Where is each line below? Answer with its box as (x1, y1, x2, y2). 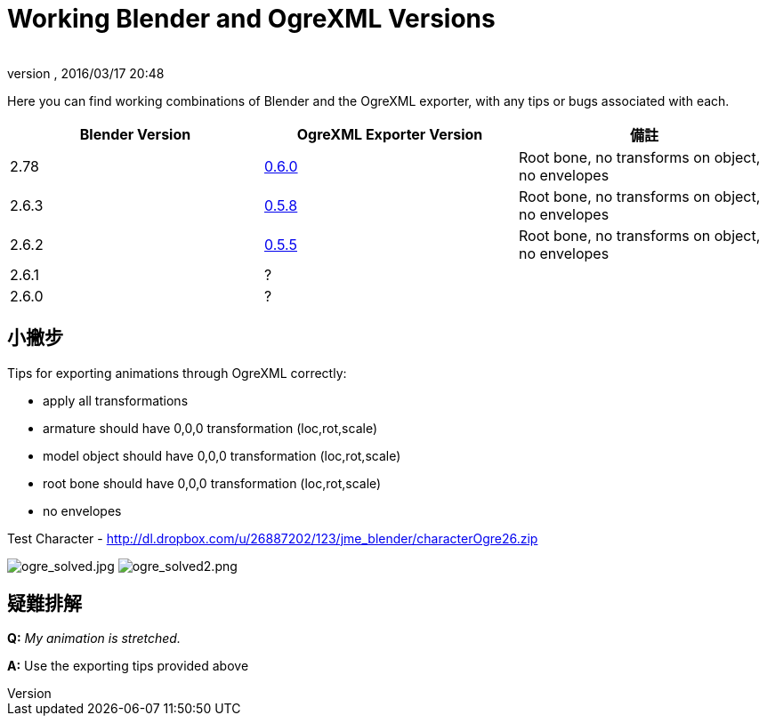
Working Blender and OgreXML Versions (7, 4, 496, 34)
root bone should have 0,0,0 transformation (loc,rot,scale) (43, 475, 382, 491)
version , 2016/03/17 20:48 (7, 65, 165, 81)
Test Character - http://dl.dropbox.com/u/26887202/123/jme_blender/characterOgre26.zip (7, 530, 538, 546)
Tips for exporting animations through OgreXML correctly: (7, 365, 347, 381)
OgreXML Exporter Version (296, 125, 483, 143)
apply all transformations (43, 392, 189, 408)
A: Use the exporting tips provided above (7, 658, 249, 674)
